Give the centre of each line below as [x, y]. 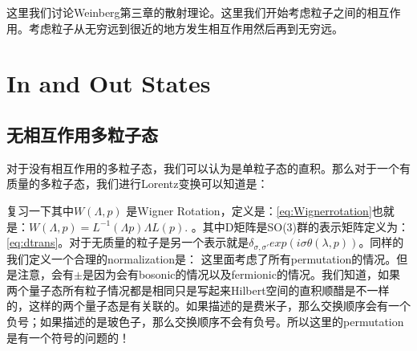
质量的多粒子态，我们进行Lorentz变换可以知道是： [138, 184]
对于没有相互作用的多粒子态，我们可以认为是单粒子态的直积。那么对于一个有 [208, 167]
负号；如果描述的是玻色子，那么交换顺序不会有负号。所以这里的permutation [205, 321]
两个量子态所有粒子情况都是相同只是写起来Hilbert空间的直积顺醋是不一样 [198, 290]
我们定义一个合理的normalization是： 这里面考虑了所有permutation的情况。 [202, 258]
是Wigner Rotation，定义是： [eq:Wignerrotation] [249, 210]
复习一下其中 [40, 210]
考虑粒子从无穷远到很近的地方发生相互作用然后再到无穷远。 [186, 28]
